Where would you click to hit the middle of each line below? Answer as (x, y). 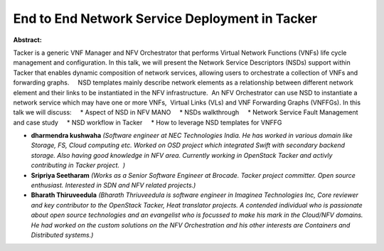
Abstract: (27, 40)
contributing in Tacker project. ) (78, 165)
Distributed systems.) (62, 235)
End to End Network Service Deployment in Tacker (165, 18)
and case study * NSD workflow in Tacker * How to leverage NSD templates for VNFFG (148, 122)
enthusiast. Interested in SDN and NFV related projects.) (113, 186)
